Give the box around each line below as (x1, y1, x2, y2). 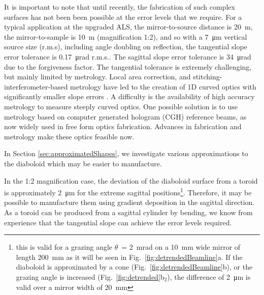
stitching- (193, 71, 222, 82)
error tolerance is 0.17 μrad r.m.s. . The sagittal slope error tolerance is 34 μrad (4, 51, 251, 62)
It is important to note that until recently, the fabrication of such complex (4, 2, 235, 12)
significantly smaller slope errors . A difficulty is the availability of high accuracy (4, 91, 255, 102)
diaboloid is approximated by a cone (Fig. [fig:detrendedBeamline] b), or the (16, 261, 253, 272)
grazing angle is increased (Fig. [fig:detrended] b (16, 271, 164, 282)
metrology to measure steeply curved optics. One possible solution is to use (4, 101, 238, 111)
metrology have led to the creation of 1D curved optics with (70, 81, 256, 92)
